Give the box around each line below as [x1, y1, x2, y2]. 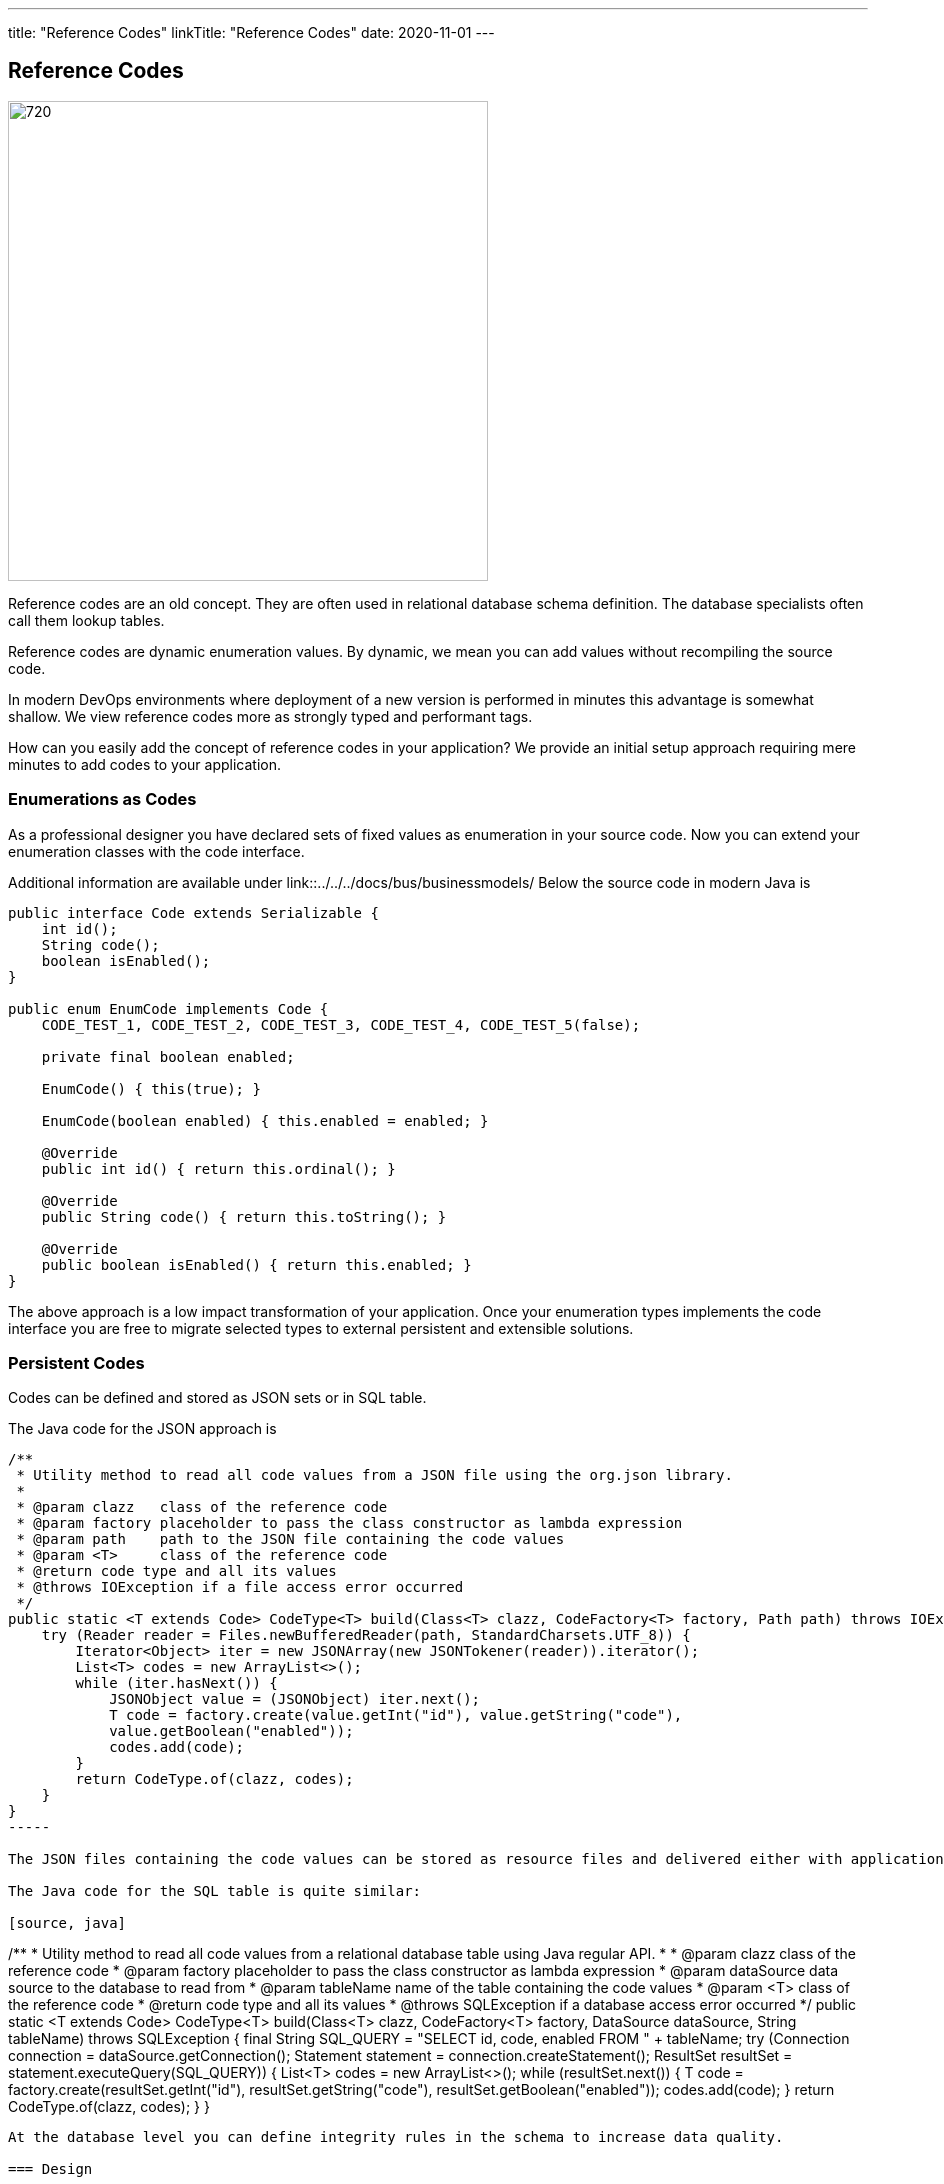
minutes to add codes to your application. [8, 755, 282, 773]
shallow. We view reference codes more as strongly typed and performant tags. [8, 707, 533, 725]
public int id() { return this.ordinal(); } [41, 1160, 396, 1177]
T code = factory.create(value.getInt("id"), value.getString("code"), [109, 1707, 683, 1724]
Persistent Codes [8, 1352, 145, 1373]
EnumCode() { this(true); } [41, 1080, 261, 1097]
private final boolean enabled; [41, 1048, 295, 1065]
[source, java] [8, 1915, 127, 1932]
